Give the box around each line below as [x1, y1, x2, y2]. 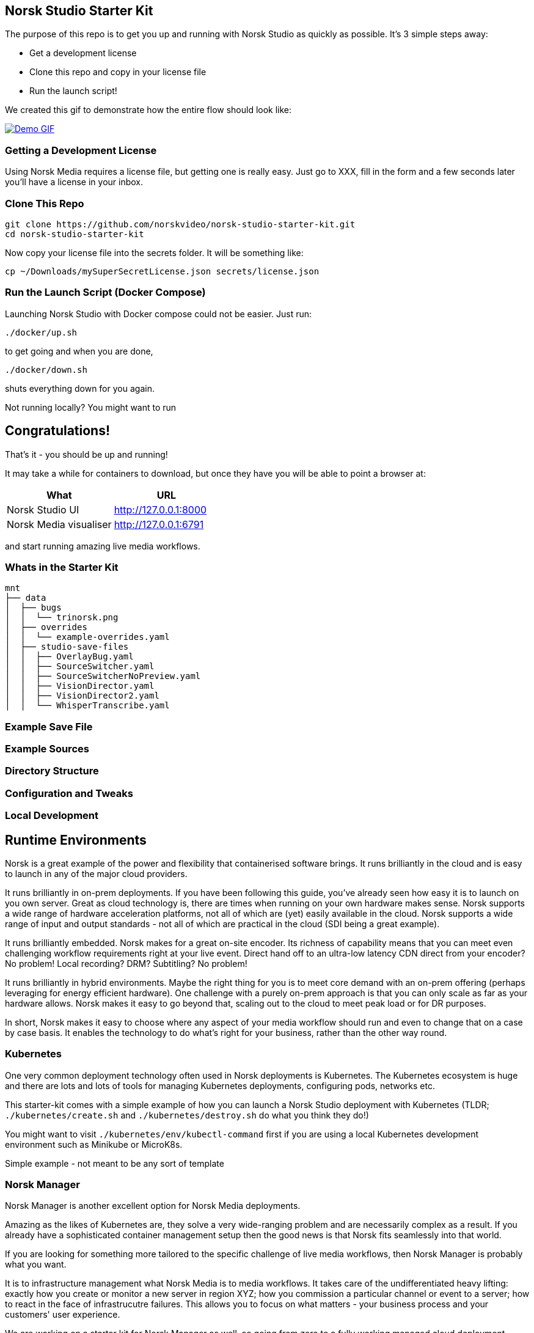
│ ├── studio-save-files [5, 642, 129, 652]
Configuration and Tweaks [5, 787, 133, 799]
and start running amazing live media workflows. [5, 540, 200, 551]
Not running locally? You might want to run [5, 402, 177, 413]
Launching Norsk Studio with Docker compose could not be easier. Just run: [5, 308, 312, 319]
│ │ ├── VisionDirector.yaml [5, 681, 155, 691]
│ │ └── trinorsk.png [5, 612, 119, 623]
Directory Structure [5, 765, 99, 777]
